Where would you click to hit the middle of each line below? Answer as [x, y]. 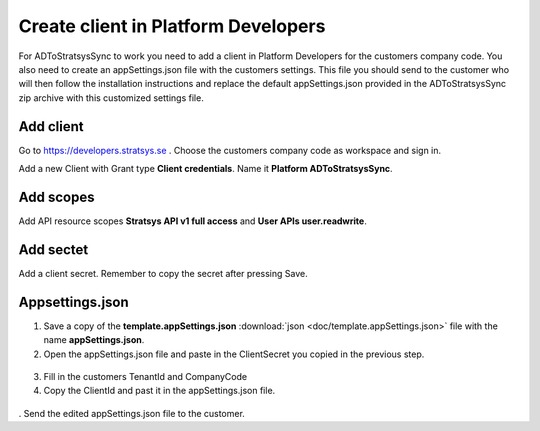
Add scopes [56, 196]
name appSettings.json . [94, 340]
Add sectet [53, 249]
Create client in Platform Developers [172, 26]
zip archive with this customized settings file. [111, 97]
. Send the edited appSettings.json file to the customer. [131, 413]
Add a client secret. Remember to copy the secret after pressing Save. [163, 273]
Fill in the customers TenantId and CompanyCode [145, 376]
